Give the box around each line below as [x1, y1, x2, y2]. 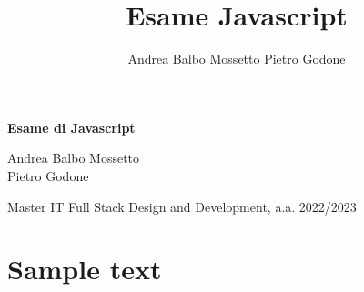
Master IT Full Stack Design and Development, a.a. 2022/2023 [7, 196, 357, 216]
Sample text [7, 250, 162, 287]
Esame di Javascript [7, 117, 136, 136]
